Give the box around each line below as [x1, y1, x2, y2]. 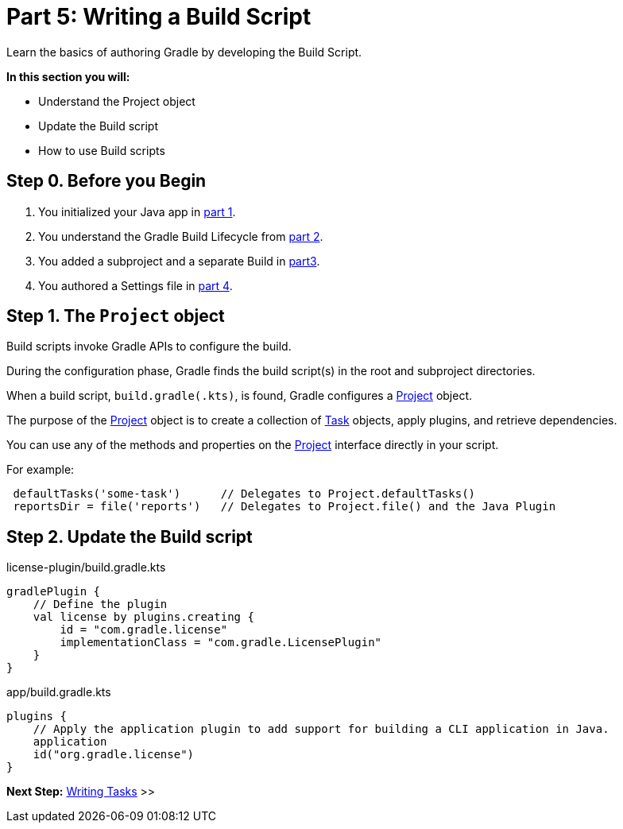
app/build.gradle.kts [6, 685, 111, 699]
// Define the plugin [33, 598, 168, 611]
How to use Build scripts [38, 143, 165, 157]
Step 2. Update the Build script [6, 526, 253, 547]
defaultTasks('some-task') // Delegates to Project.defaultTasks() [13, 487, 476, 501]
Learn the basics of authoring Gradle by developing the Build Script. [6, 45, 362, 59]
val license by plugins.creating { [33, 610, 254, 624]
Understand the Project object [38, 94, 195, 108]
